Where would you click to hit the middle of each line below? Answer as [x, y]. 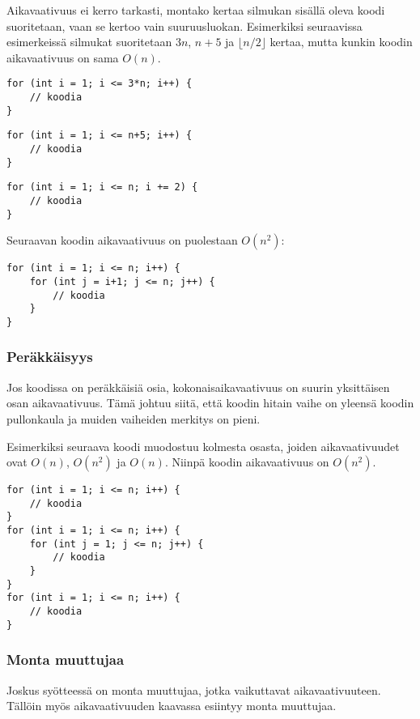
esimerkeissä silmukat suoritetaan [89, 42]
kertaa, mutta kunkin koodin [341, 42]
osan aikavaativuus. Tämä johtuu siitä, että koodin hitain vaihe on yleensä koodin [210, 403]
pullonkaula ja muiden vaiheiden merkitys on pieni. [134, 418]
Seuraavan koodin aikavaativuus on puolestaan [122, 240]
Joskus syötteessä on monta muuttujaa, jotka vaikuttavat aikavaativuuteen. [194, 689]
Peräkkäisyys [50, 357]
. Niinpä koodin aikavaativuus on [247, 462]
